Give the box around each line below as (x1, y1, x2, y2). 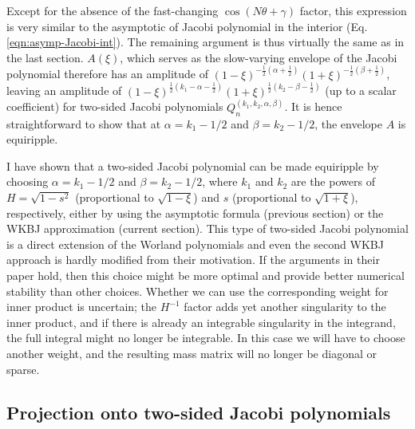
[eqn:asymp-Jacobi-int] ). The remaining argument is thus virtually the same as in (6, 33, 405, 50)
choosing (6, 173, 49, 190)
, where (202, 173, 238, 190)
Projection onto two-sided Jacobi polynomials (6, 399, 391, 424)
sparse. (6, 360, 40, 377)
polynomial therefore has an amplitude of (6, 65, 208, 82)
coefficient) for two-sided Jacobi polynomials (6, 98, 223, 115)
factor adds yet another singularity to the (184, 298, 386, 315)
